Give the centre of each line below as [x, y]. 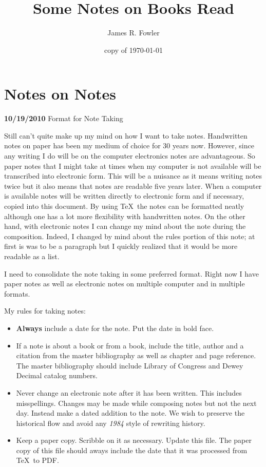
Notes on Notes [60, 94]
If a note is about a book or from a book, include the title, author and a [130, 345]
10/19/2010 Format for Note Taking [64, 118]
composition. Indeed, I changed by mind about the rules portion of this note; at [130, 236]
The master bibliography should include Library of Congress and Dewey [130, 365]
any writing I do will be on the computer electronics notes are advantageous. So [130, 156]
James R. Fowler [134, 33]
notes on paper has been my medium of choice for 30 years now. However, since [129, 145]
